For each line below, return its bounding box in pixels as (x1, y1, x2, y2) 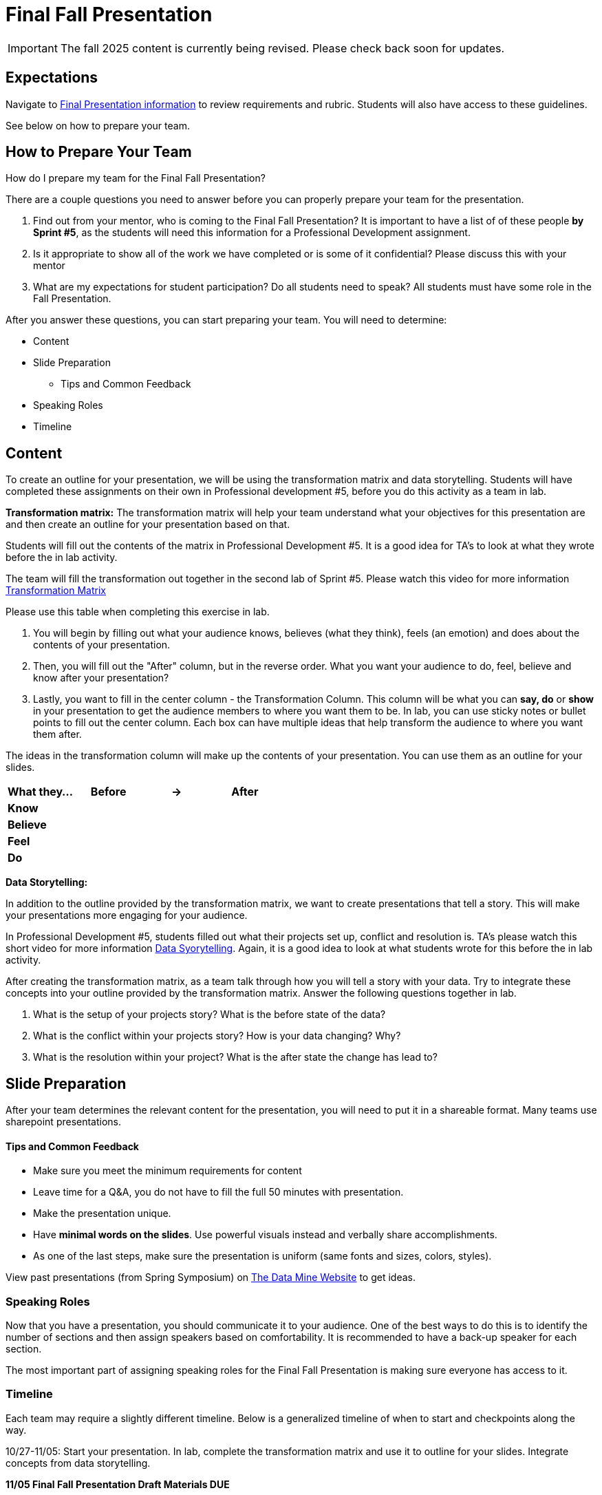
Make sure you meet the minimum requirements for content (33, 1165, 302, 1177)
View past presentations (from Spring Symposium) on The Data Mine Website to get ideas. (6, 1271, 416, 1284)
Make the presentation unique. (33, 1207, 171, 1220)
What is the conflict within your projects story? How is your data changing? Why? (33, 1030, 401, 1042)
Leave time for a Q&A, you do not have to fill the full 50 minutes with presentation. (33, 1186, 404, 1198)
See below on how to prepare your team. (6, 119, 190, 131)
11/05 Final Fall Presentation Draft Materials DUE (6, 1478, 230, 1490)
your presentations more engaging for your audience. (6, 909, 248, 922)
